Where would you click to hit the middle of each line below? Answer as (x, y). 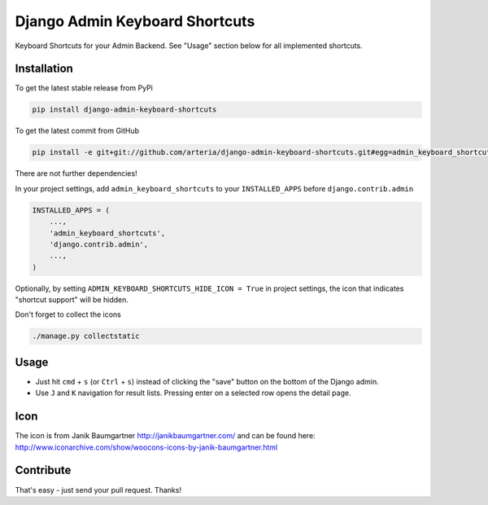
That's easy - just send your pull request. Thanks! (98, 490)
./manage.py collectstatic (86, 336)
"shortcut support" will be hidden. (72, 300)
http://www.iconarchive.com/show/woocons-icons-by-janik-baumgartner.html (146, 447)
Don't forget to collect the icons (68, 314)
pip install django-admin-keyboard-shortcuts (124, 110)
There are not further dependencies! (76, 173)
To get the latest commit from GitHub (77, 131)
